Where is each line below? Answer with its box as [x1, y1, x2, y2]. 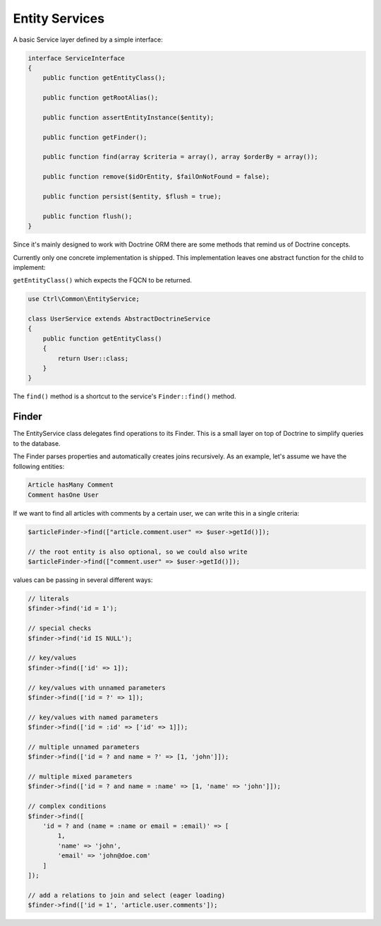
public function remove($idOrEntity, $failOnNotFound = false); [42, 173, 270, 181]
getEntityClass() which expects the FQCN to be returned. [13, 276, 192, 285]
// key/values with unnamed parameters [28, 684, 166, 691]
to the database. [13, 439, 61, 448]
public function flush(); [42, 212, 133, 220]
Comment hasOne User [28, 491, 99, 499]
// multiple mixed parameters [28, 773, 133, 780]
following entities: [13, 462, 65, 470]
